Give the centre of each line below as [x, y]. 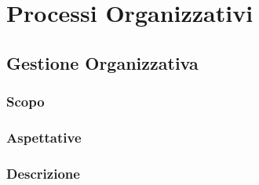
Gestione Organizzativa [102, 62]
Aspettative [44, 137]
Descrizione [43, 173]
